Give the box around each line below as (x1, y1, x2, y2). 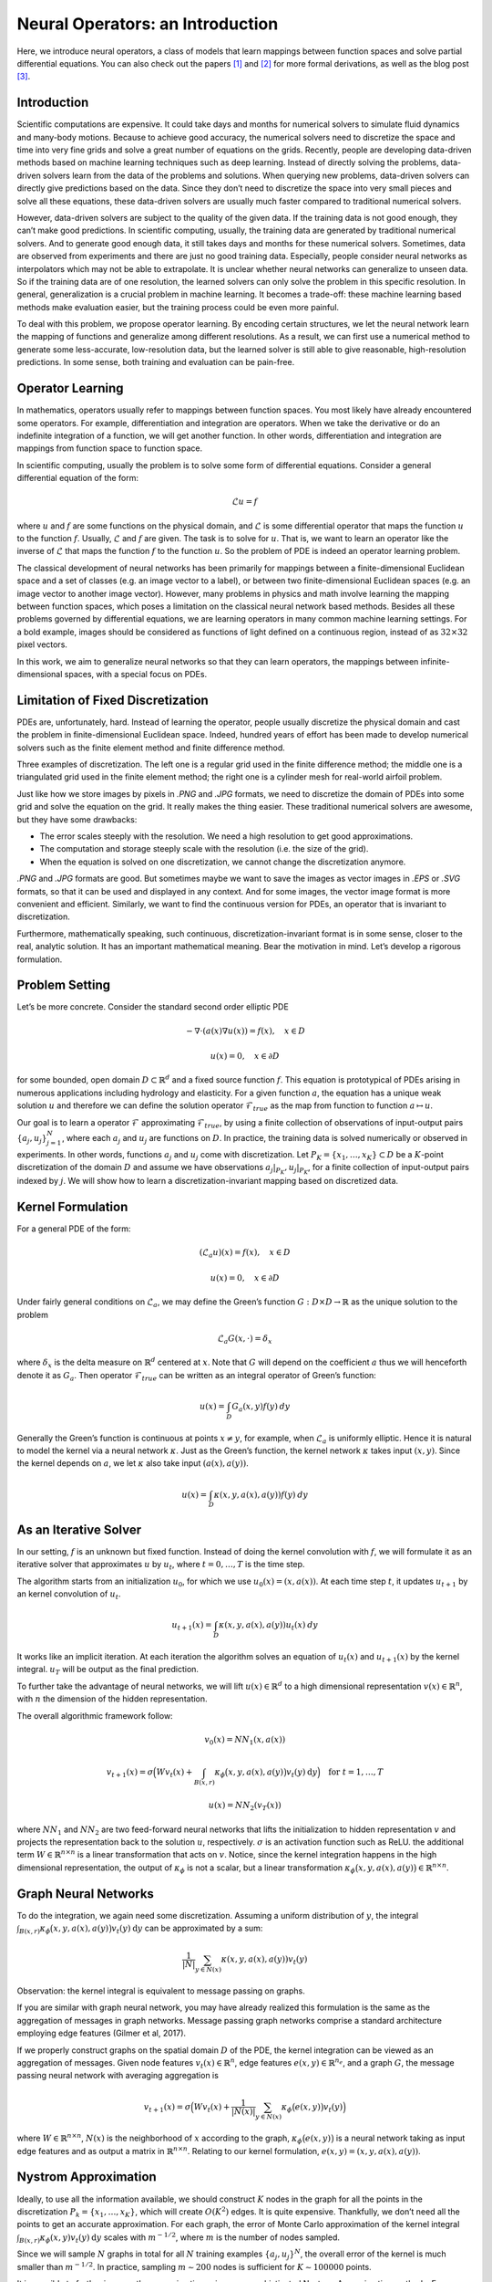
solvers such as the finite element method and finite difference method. (16, 742, 286, 753)
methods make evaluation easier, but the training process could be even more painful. (16, 301, 340, 312)
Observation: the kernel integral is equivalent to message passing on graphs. (16, 1985, 305, 1996)
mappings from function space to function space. (16, 443, 203, 454)
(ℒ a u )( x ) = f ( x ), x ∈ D (199, 1247, 291, 1260)
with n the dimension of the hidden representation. (16, 1693, 209, 1704)
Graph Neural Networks (16, 1886, 155, 1901)
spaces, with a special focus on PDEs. (64, 669, 208, 679)
